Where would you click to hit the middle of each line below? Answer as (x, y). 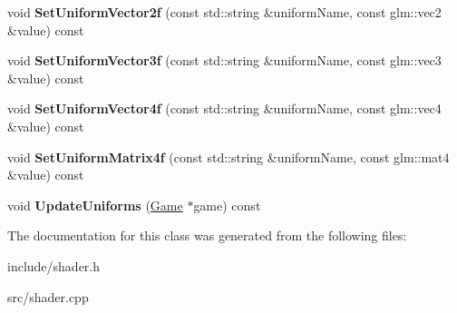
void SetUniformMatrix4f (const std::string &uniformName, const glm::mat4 (228, 156)
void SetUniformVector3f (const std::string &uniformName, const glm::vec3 (224, 60)
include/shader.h (54, 265)
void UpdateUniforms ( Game (95, 205)
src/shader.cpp (48, 296)
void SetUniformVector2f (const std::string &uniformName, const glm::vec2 (224, 12)
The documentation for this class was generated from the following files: (207, 235)
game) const (227, 205)
